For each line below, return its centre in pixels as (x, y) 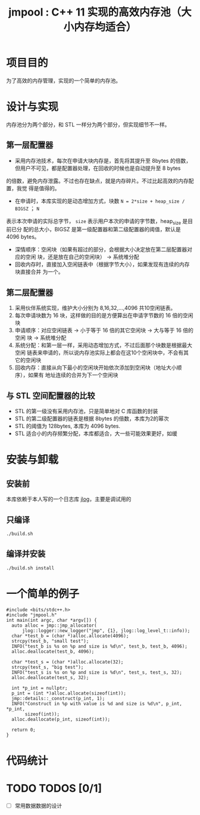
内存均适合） (105, 27)
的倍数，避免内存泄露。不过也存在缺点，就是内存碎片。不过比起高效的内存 (97, 181)
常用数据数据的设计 (38, 805)
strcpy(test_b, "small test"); (50, 642)
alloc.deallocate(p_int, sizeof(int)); (61, 720)
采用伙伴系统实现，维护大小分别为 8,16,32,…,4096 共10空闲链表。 (95, 308)
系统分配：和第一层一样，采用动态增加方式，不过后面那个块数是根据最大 (103, 345)
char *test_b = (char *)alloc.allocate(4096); (70, 636)
